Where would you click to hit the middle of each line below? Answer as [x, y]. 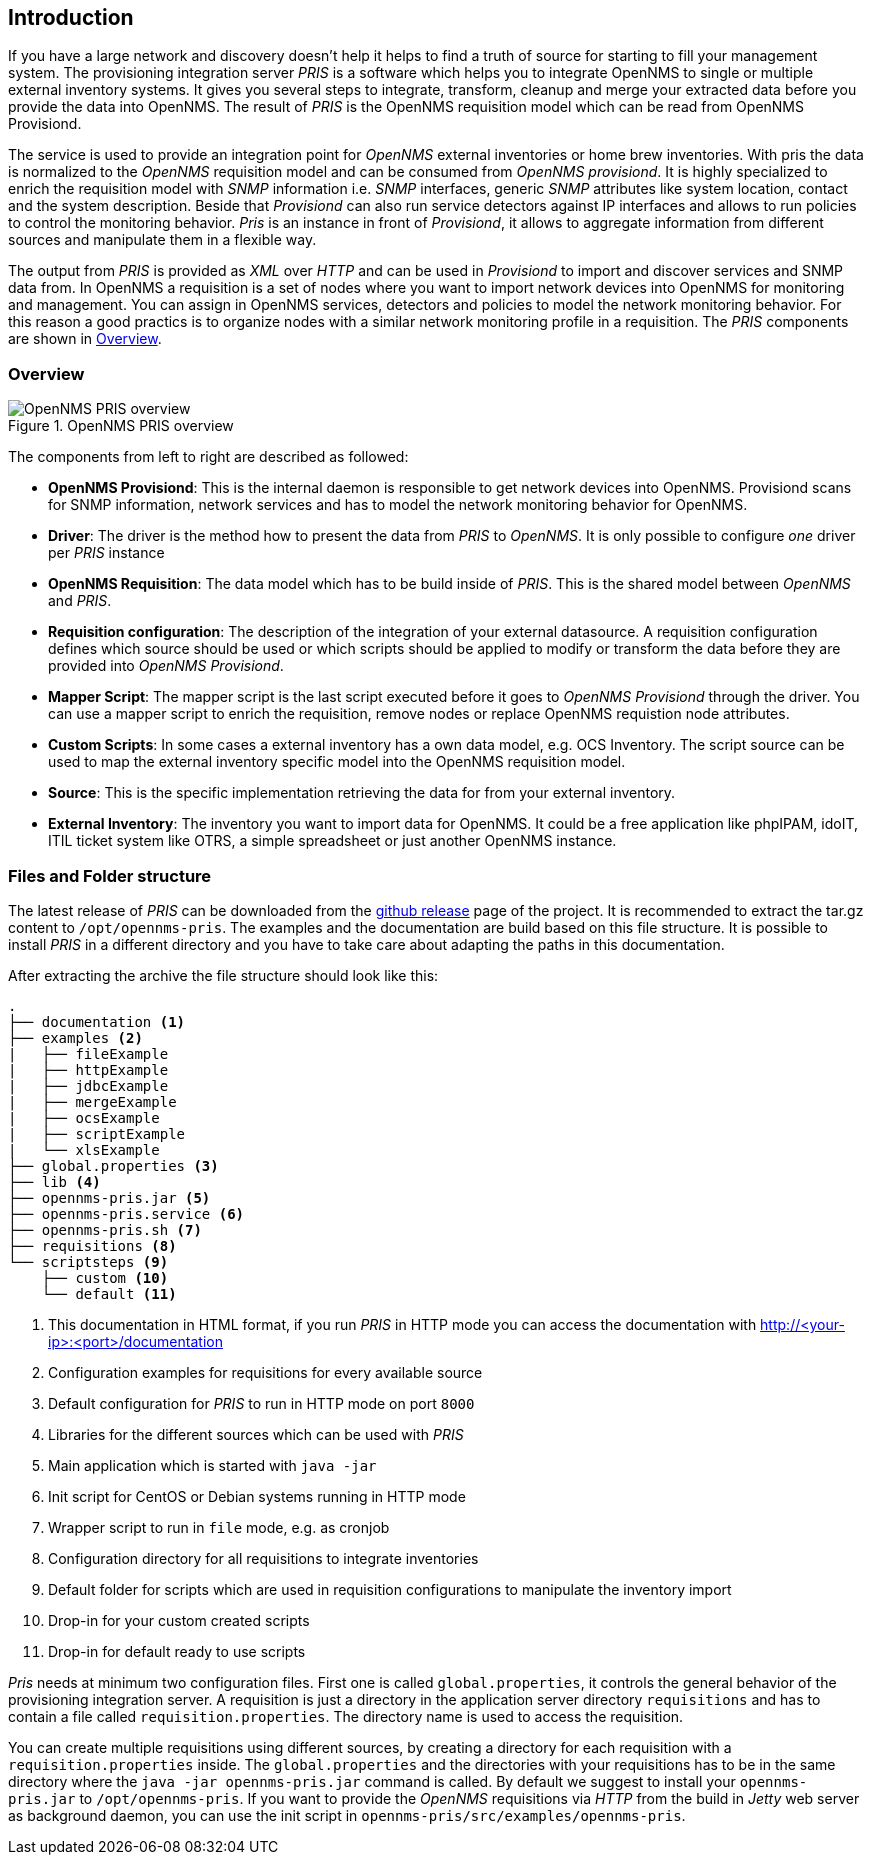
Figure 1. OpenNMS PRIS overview [121, 426]
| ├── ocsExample [84, 1117]
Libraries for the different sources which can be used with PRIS [256, 1434]
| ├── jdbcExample [88, 1085]
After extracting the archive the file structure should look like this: [223, 975]
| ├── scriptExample [97, 1133]
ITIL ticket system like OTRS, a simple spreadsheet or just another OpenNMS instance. [332, 841]
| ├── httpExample [88, 1069]
